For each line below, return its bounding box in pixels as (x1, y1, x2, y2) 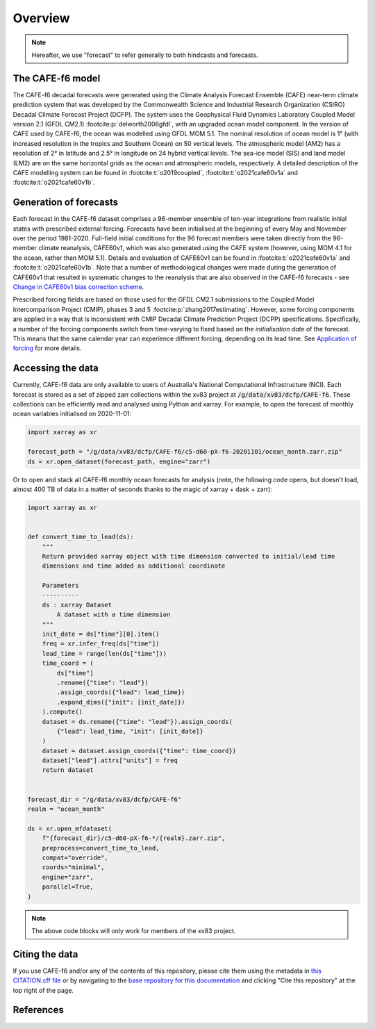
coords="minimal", (42, 864, 105, 871)
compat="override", (42, 854, 109, 862)
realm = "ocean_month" (27, 805, 105, 813)
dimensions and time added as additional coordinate (42, 562, 226, 570)
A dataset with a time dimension (56, 611, 171, 618)
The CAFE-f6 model (12, 72, 101, 84)
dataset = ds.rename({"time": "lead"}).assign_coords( (42, 718, 233, 725)
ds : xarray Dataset (42, 601, 112, 609)
